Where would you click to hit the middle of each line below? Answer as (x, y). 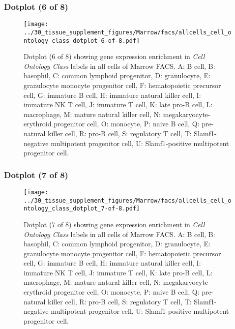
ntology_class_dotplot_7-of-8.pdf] (82, 209)
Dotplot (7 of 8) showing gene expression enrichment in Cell (114, 224)
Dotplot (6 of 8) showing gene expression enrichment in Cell (114, 56)
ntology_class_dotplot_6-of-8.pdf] (82, 41)
